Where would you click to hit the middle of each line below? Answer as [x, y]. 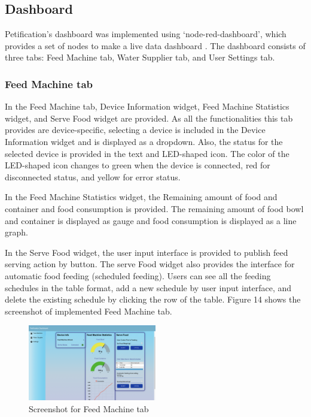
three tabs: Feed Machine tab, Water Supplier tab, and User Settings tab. [140, 57]
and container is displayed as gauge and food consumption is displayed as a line [151, 220]
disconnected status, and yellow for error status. [93, 176]
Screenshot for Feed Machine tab [89, 408]
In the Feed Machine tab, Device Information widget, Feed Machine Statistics [147, 106]
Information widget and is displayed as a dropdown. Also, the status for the [144, 141]
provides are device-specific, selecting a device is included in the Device [135, 130]
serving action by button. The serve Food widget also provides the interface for [150, 264]
